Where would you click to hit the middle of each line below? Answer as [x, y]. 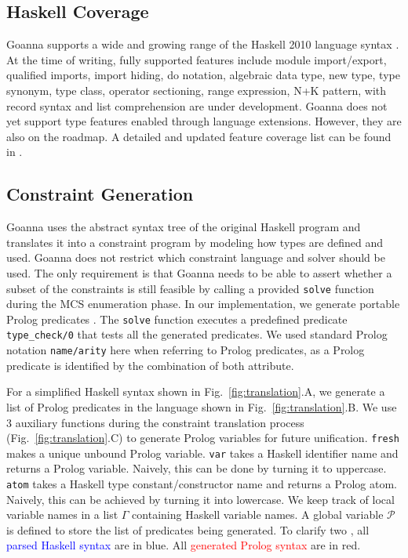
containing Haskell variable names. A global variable [258, 515]
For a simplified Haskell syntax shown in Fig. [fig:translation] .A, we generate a [196, 391]
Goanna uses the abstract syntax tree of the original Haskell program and [184, 227]
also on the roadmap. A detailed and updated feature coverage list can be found [199, 136]
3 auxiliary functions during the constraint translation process [155, 422]
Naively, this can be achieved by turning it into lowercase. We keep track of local [200, 499]
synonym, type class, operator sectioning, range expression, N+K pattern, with [197, 90]
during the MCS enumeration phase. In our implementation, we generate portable [203, 304]
